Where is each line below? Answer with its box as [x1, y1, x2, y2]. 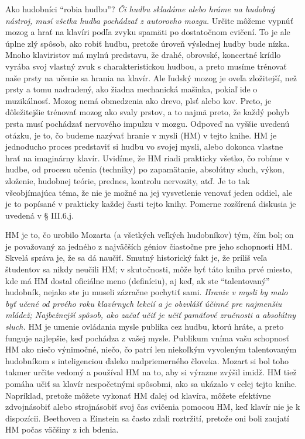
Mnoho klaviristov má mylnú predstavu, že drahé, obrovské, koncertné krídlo [5, 49, 281, 61]
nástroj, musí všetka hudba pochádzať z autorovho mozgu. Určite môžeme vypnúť [5, 14, 294, 26]
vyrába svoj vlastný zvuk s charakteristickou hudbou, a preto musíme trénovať [5, 60, 287, 72]
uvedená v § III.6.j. [5, 209, 74, 221]
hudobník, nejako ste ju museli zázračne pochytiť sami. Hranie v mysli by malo [5, 286, 288, 298]
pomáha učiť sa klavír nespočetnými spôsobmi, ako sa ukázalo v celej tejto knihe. [5, 378, 297, 389]
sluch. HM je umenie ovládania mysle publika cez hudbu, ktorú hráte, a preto [5, 320, 284, 333]
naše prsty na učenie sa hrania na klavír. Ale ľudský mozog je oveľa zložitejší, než [5, 71, 297, 84]
